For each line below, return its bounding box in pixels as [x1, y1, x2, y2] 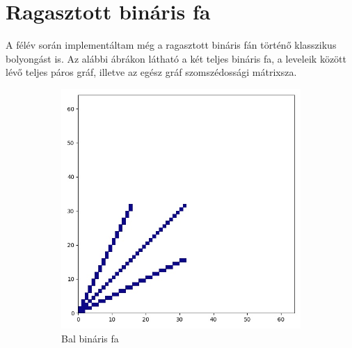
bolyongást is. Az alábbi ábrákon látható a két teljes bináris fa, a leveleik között [6, 51, 346, 65]
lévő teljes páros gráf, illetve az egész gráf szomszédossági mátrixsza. [6, 65, 297, 79]
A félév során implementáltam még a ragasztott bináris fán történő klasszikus [6, 38, 337, 52]
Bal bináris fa [61, 331, 119, 345]
